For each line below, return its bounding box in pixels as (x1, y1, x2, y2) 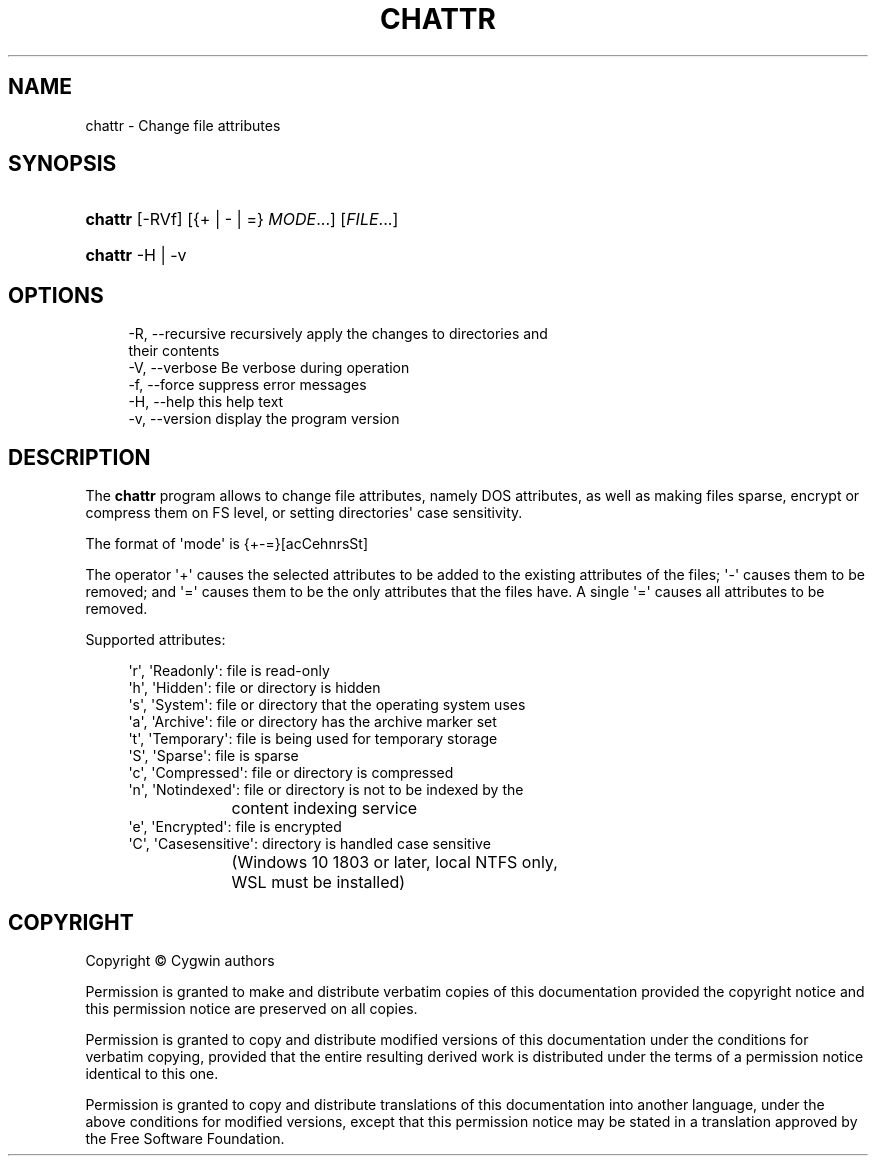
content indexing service (231, 798, 418, 819)
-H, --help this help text (128, 393, 284, 411)
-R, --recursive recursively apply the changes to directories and (128, 325, 548, 343)
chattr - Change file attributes (85, 116, 281, 134)
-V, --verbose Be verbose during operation (128, 359, 410, 377)
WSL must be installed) (231, 872, 406, 893)
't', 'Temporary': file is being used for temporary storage (128, 730, 498, 748)
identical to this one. (85, 1064, 219, 1082)
